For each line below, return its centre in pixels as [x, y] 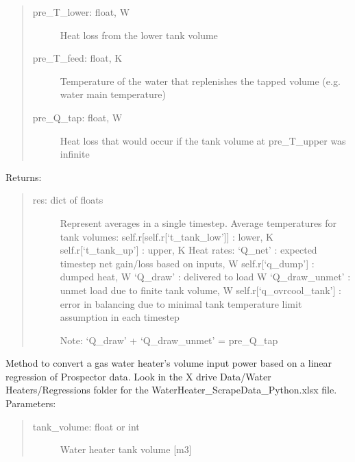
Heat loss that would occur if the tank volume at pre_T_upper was [203, 140]
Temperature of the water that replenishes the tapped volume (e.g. [200, 81]
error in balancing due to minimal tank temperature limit [181, 303]
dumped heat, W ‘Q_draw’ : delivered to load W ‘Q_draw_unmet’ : [205, 277]
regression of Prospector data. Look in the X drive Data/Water [138, 376]
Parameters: [31, 403]
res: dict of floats [68, 200]
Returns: [24, 177]
